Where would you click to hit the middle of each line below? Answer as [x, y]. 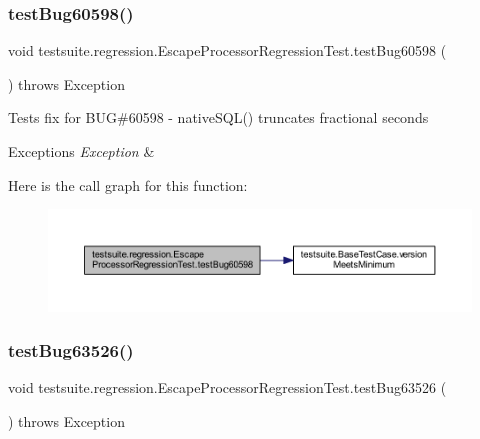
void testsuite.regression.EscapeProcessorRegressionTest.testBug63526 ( [227, 387]
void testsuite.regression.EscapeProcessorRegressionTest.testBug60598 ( [227, 50]
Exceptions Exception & [81, 151]
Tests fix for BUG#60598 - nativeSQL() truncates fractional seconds [218, 117]
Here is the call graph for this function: [128, 184]
